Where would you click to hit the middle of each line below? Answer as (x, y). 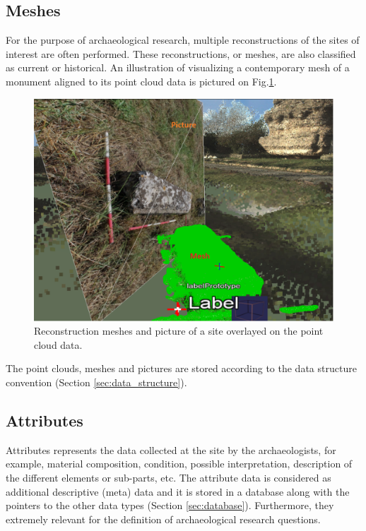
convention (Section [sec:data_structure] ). (96, 382)
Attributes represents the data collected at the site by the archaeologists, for (171, 449)
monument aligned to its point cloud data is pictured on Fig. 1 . (141, 81)
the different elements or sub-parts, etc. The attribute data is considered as (169, 477)
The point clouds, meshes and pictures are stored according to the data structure (181, 368)
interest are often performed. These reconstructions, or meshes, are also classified (181, 53)
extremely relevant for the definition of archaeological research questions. (163, 519)
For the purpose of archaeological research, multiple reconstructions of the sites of (183, 40)
